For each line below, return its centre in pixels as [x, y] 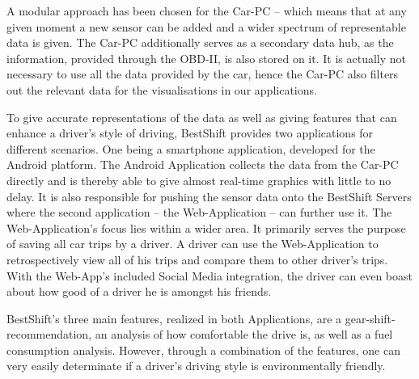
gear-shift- [370, 318]
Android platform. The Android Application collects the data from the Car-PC [203, 164]
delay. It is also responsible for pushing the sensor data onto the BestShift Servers [209, 196]
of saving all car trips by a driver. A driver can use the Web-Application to [193, 244]
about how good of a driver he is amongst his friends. [139, 291]
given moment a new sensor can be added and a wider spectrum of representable [206, 26]
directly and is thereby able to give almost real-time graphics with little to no [199, 180]
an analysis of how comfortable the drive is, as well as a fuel [244, 334]
